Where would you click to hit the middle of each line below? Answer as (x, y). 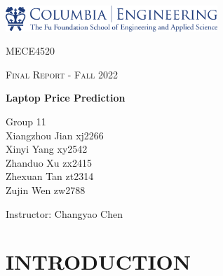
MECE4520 (31, 51)
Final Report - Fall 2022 (62, 74)
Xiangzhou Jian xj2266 (55, 135)
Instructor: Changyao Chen (65, 213)
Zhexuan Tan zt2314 (50, 176)
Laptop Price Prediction (66, 98)
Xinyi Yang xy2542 (47, 149)
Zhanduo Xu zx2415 (49, 162)
